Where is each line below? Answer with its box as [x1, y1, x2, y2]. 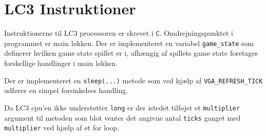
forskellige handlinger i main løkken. [4, 58, 118, 69]
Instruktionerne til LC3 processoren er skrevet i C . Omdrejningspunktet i [4, 28, 233, 38]
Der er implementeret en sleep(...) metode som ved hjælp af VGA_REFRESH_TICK [4, 75, 263, 85]
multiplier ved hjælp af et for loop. [4, 122, 120, 133]
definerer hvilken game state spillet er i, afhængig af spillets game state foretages [4, 48, 258, 58]
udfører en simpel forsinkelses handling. [4, 85, 128, 96]
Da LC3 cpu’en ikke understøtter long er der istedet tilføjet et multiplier [4, 102, 240, 112]
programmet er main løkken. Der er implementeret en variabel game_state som [4, 37, 254, 48]
